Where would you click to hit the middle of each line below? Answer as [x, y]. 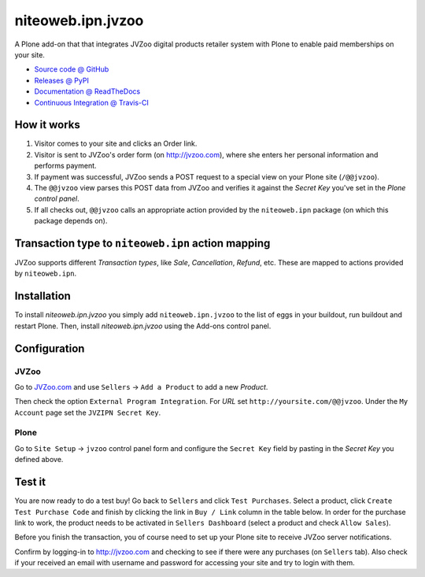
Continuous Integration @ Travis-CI [92, 102]
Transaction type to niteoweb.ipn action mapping [142, 243]
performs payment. [66, 166]
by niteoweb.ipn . [46, 274]
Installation [42, 296]
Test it [30, 482]
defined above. [39, 460]
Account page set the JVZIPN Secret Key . [88, 412]
